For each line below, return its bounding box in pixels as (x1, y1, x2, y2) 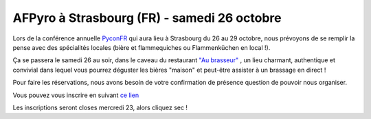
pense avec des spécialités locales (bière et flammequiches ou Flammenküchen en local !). (12, 43, 271, 51)
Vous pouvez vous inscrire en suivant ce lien (12, 91, 139, 99)
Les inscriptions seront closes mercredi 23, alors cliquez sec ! (12, 103, 188, 111)
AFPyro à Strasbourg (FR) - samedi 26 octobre (12, 10, 282, 25)
